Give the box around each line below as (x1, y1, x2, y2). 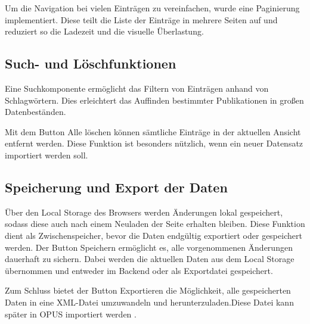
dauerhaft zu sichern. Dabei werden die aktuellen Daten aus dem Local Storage (5, 253, 294, 265)
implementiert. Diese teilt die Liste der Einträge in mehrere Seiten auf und (5, 13, 278, 26)
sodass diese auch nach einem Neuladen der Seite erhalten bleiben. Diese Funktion (5, 217, 305, 230)
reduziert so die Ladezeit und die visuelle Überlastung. (5, 25, 204, 38)
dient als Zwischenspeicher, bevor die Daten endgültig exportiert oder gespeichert (5, 229, 302, 241)
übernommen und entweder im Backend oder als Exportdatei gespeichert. (5, 264, 273, 276)
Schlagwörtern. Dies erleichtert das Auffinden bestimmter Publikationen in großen (5, 94, 304, 106)
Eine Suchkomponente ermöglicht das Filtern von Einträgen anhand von (5, 82, 269, 94)
